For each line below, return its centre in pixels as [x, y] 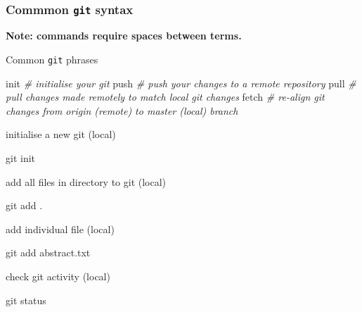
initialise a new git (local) [61, 134]
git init [21, 158]
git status [26, 300]
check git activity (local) [58, 276]
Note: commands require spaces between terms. [124, 36]
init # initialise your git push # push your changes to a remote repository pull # [181, 83]
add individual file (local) [60, 229]
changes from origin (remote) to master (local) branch [122, 110]
